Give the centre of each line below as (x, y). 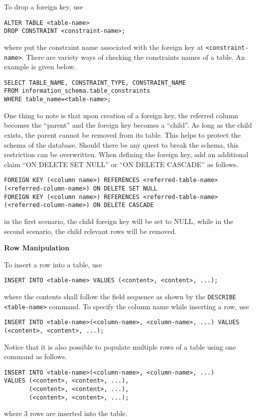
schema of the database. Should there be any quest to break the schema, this (121, 144)
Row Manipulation (37, 248)
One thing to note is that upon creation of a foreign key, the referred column (121, 115)
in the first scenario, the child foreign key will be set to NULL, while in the (119, 221)
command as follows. (36, 356)
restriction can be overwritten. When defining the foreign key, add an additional (126, 154)
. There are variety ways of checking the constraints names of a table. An (133, 57)
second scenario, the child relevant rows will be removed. (90, 231)
